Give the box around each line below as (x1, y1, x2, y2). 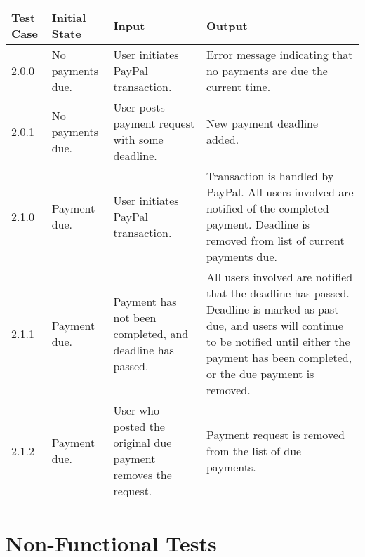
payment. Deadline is (206, 216, 310, 232)
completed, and (113, 325, 189, 342)
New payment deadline (206, 115, 319, 131)
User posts (113, 99, 165, 115)
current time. (206, 79, 271, 95)
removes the (113, 467, 172, 483)
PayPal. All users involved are (206, 184, 354, 200)
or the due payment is (206, 365, 314, 382)
